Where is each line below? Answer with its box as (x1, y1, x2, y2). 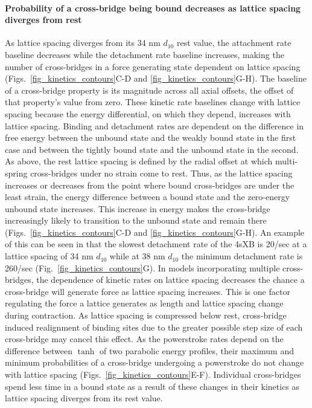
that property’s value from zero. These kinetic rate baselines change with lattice (5, 96, 301, 108)
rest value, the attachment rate (176, 36, 291, 49)
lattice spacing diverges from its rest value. (5, 392, 163, 404)
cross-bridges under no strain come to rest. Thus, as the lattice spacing (30, 166, 293, 179)
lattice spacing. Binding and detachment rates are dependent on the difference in (5, 119, 304, 132)
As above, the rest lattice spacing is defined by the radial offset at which (5, 155, 273, 167)
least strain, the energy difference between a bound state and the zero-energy (5, 190, 290, 203)
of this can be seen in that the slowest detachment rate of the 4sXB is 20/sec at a (5, 238, 307, 250)
